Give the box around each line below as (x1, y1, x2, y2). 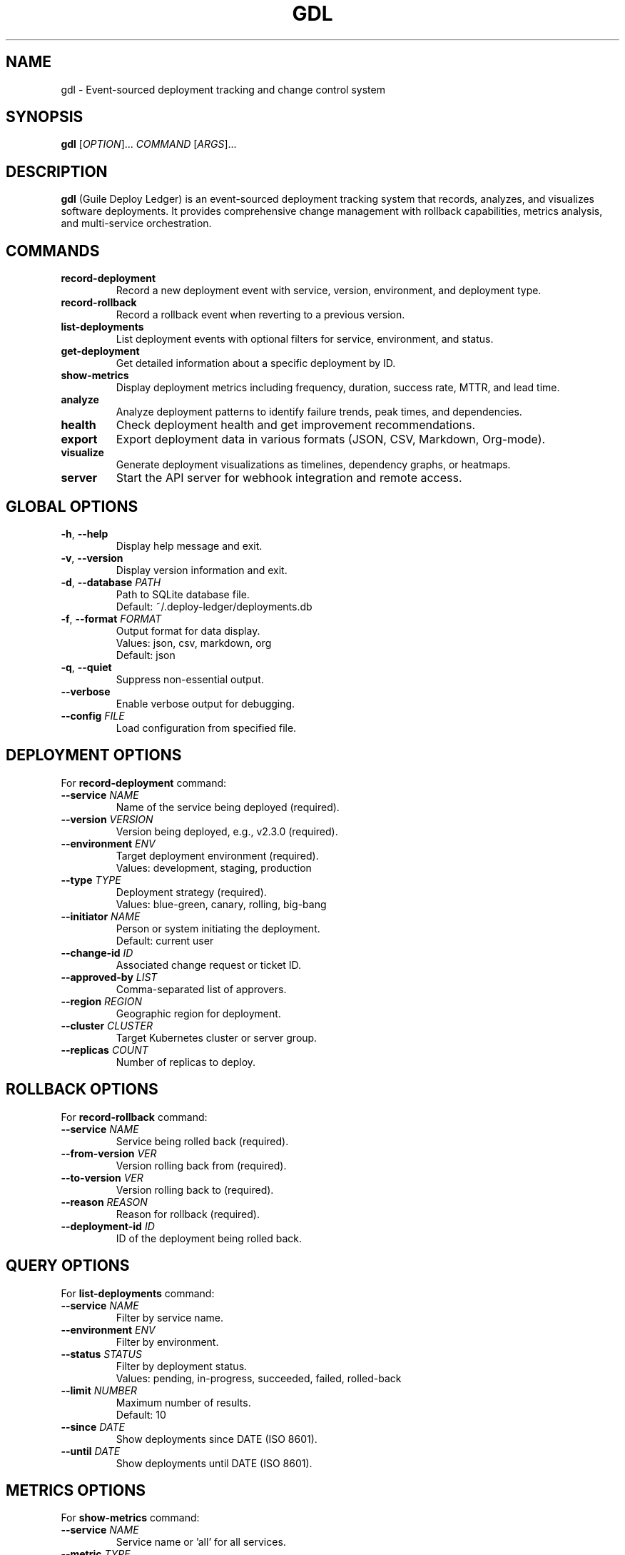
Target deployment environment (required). (116, 849, 319, 862)
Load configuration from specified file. (116, 721, 297, 734)
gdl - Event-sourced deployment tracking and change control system (61, 83, 385, 96)
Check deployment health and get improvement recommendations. (116, 418, 476, 433)
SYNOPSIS (6, 108, 83, 126)
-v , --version (61, 551, 123, 564)
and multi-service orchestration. (61, 217, 212, 230)
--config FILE (61, 709, 125, 722)
